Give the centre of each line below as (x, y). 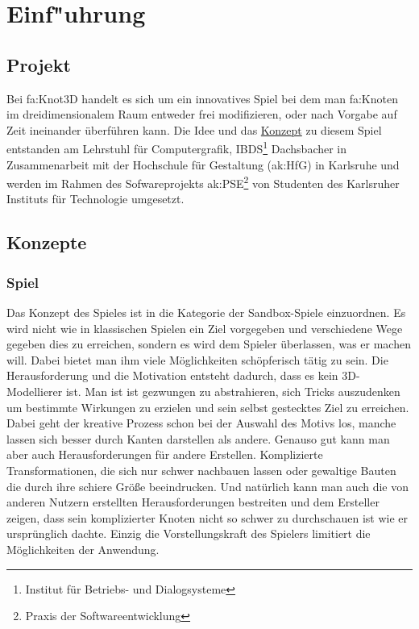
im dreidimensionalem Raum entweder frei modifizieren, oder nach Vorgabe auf (202, 114)
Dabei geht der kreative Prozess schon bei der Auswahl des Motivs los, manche (201, 423)
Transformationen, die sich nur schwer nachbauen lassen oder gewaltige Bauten (201, 470)
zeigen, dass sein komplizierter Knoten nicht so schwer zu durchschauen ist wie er (207, 517)
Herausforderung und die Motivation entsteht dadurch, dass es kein (172, 375)
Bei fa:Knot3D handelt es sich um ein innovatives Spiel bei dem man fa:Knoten (202, 98)
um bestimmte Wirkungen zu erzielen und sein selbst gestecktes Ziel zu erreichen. (208, 407)
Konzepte (47, 242)
